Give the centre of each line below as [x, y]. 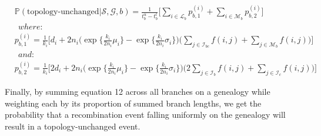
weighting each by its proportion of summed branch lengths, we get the [133, 103]
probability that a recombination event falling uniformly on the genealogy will [145, 115]
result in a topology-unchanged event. [73, 126]
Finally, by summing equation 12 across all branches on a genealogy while [138, 92]
